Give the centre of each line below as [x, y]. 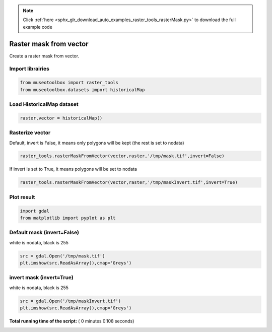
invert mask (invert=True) [42, 278]
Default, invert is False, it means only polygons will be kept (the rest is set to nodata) [97, 143]
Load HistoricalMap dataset [44, 104]
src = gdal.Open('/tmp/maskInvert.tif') [70, 301]
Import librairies [29, 69]
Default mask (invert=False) [44, 233]
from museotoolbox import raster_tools [69, 83]
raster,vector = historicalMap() [61, 118]
